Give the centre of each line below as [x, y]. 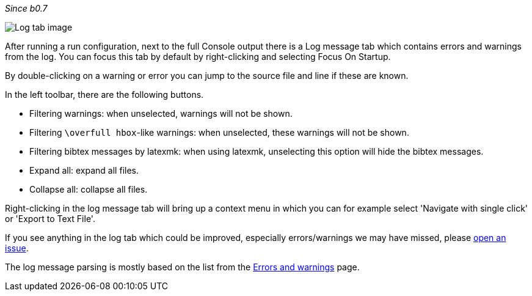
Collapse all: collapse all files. [89, 189]
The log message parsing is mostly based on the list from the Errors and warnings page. [182, 267]
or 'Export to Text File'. [50, 219]
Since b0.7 [26, 8]
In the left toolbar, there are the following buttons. [104, 94]
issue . [17, 248]
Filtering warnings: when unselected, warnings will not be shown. [161, 113]
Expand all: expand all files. [84, 170]
